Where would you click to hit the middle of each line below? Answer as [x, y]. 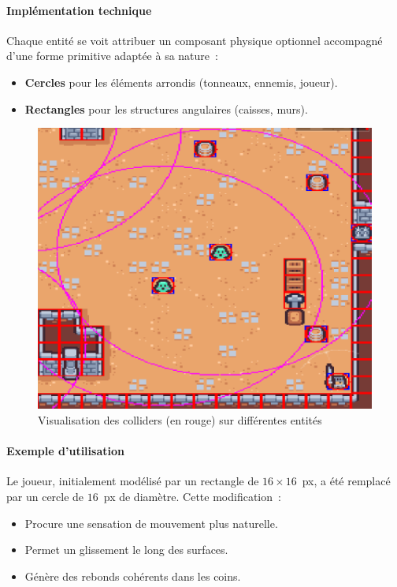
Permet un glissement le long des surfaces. [126, 550]
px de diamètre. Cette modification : [192, 496]
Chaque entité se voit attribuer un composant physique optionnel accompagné [195, 40]
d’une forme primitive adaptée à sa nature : [112, 56]
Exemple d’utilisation [65, 451]
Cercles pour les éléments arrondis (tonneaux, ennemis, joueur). [181, 82]
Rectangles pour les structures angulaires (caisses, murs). [166, 108]
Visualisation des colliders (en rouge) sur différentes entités [180, 419]
